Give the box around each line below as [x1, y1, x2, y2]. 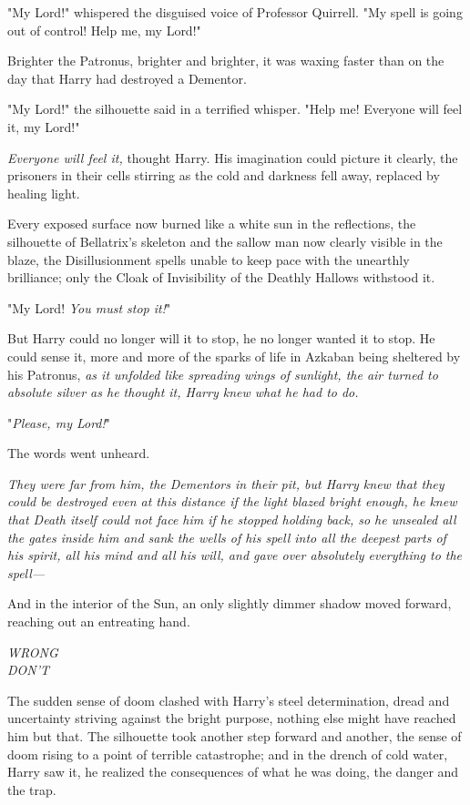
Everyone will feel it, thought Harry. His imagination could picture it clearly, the [7, 148, 458, 167]
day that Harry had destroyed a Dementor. [7, 68, 247, 87]
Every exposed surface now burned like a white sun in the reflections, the [7, 214, 416, 233]
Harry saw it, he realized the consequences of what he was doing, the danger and [7, 762, 459, 781]
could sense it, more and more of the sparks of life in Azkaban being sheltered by [7, 346, 461, 365]
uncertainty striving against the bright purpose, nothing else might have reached [7, 708, 456, 728]
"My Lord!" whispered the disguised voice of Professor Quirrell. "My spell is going [7, 3, 463, 21]
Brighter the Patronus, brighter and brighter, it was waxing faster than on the [7, 51, 444, 70]
